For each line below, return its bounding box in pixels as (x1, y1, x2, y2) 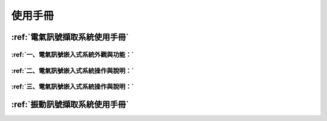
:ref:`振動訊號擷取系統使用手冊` (11, 99, 130, 110)
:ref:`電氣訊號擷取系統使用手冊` (11, 32, 130, 42)
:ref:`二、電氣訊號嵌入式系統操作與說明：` (11, 66, 134, 75)
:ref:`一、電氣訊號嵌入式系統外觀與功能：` (11, 50, 134, 58)
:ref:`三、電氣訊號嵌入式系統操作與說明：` (11, 82, 134, 91)
